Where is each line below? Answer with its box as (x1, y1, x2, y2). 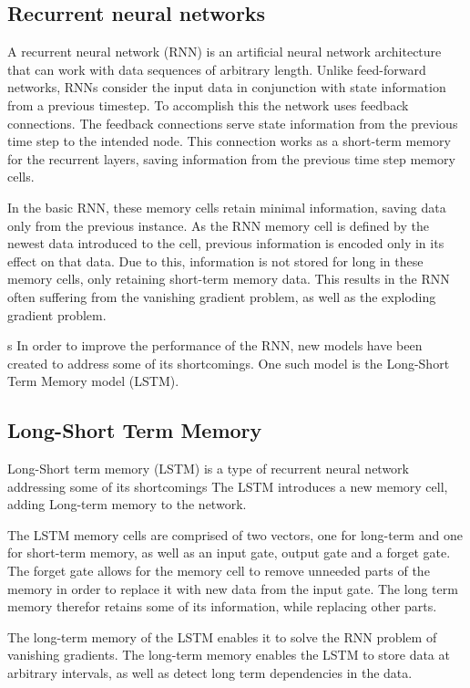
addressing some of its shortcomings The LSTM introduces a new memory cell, (7, 476, 448, 495)
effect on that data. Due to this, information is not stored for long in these (7, 251, 424, 270)
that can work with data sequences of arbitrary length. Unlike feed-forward (7, 59, 426, 78)
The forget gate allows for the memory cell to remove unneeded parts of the (7, 561, 430, 580)
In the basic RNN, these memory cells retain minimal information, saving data (7, 197, 446, 216)
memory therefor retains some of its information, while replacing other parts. (7, 597, 437, 616)
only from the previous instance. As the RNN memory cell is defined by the (7, 215, 429, 235)
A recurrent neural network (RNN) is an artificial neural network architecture (7, 42, 442, 61)
